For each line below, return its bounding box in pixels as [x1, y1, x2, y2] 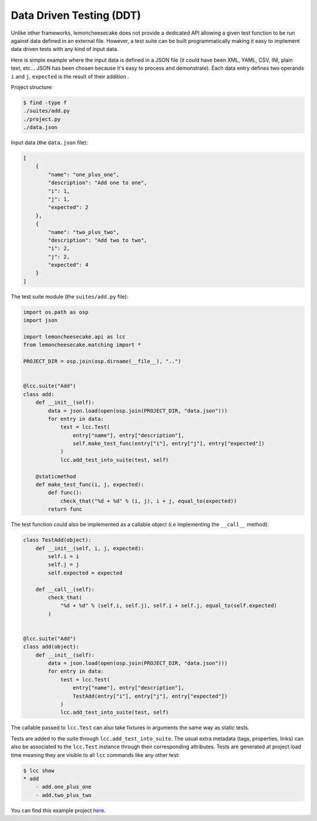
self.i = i [48, 553, 79, 560]
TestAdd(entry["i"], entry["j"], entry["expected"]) [72, 692, 228, 700]
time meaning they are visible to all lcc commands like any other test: [11, 751, 180, 758]
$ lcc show [23, 767, 55, 774]
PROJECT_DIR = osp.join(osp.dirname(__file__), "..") [23, 358, 181, 365]
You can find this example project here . [11, 807, 106, 814]
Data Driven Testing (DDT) [11, 9, 141, 22]
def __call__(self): [35, 586, 95, 593]
